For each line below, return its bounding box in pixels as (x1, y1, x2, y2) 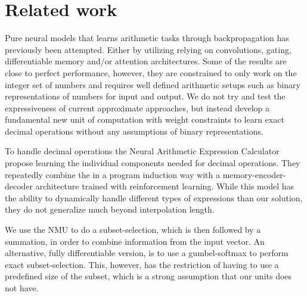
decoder (5, 180, 33, 192)
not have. (5, 282, 39, 294)
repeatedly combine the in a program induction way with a (5, 168, 221, 180)
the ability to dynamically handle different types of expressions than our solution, (5, 191, 303, 204)
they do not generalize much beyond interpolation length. (5, 203, 215, 216)
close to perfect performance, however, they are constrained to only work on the (5, 66, 297, 79)
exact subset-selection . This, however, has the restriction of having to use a (5, 258, 279, 270)
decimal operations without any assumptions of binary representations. (5, 124, 263, 137)
